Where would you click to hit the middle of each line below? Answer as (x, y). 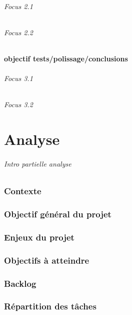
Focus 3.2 (18, 104)
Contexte (23, 191)
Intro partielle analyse (38, 163)
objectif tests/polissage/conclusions (66, 58)
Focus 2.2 (18, 32)
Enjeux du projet (39, 237)
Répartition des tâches (50, 306)
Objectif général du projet (58, 214)
